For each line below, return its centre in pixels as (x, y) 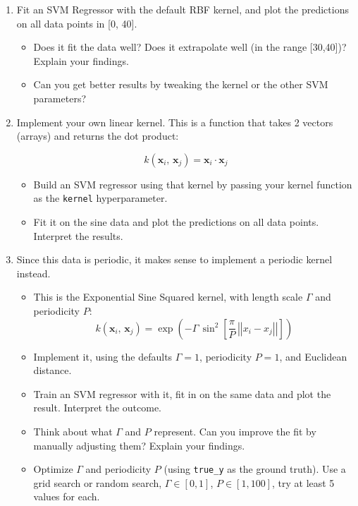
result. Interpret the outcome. (98, 408)
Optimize (53, 469)
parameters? (60, 98)
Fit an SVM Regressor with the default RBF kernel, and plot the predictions (183, 9)
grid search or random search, (98, 482)
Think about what (73, 431)
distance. (53, 370)
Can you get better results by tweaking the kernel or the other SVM (181, 84)
